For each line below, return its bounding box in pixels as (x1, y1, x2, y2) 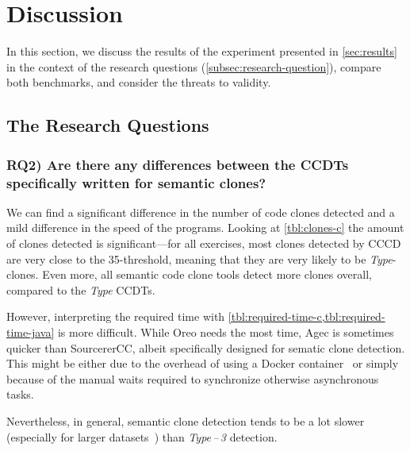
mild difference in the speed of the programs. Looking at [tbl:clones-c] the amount (6, 219, 404, 236)
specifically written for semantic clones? (6, 172, 266, 192)
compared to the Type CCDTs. (6, 281, 155, 298)
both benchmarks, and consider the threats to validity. (6, 74, 271, 91)
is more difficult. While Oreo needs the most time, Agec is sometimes (57, 323, 394, 340)
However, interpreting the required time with (6, 308, 225, 325)
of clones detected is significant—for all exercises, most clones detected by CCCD (6, 235, 401, 252)
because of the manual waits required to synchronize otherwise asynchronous (6, 370, 379, 387)
